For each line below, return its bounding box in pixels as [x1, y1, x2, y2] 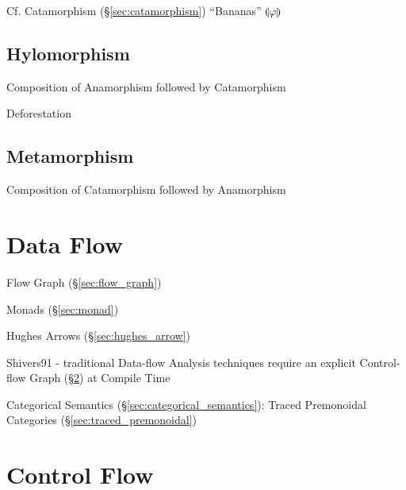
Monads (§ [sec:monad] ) [6, 300, 119, 317]
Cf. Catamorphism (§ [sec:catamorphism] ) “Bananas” [6, 2, 262, 18]
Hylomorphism [6, 41, 130, 65]
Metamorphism [6, 144, 134, 168]
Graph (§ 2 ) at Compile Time [29, 369, 170, 386]
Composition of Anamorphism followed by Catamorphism [6, 78, 286, 95]
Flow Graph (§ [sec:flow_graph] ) [6, 273, 162, 290]
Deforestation [6, 105, 71, 122]
